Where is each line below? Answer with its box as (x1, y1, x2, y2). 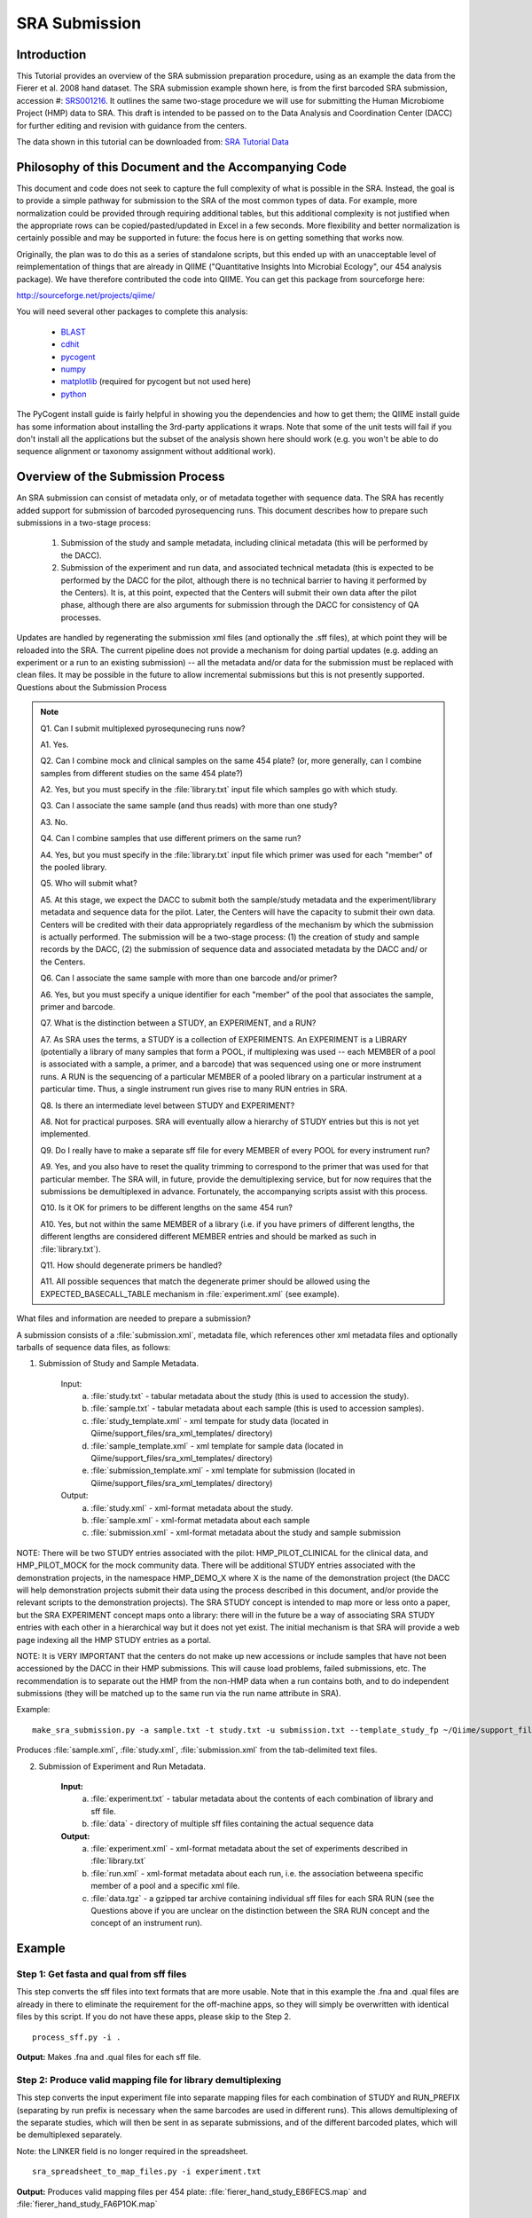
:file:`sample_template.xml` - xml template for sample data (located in (90, 1440, 344, 1451)
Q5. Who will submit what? (40, 878, 137, 889)
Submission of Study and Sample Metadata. (38, 1358, 199, 1369)
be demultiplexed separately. (16, 2129, 122, 2140)
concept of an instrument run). (90, 1917, 203, 1929)
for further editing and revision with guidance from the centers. (16, 120, 247, 130)
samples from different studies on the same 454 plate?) (40, 767, 244, 778)
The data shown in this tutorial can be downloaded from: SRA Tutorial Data (16, 137, 289, 147)
